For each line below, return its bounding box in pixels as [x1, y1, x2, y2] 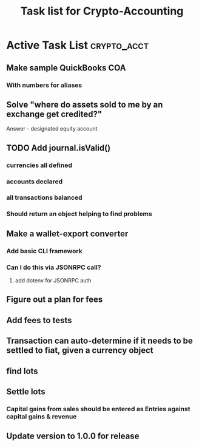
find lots [6, 366, 38, 376]
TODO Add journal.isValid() [6, 143, 111, 153]
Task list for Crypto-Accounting [20, 4, 184, 18]
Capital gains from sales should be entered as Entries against [6, 404, 191, 413]
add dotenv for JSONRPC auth [15, 277, 92, 284]
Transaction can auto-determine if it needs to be [6, 336, 193, 346]
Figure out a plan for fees [6, 295, 103, 305]
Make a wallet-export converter [6, 228, 129, 239]
